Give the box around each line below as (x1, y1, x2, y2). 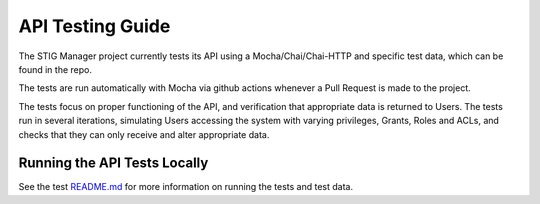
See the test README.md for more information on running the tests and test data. (18, 181, 354, 193)
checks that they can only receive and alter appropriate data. (18, 128, 270, 140)
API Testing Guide (18, 15, 171, 37)
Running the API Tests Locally (18, 155, 209, 172)
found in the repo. (18, 63, 92, 75)
